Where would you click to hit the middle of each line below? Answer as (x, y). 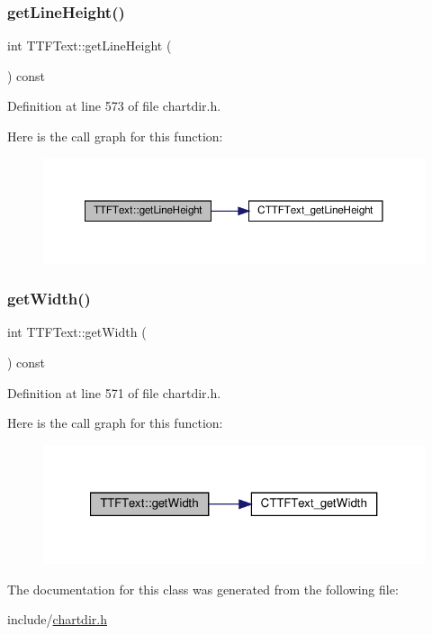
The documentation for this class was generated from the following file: (203, 589)
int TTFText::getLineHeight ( (90, 45)
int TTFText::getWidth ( (77, 332)
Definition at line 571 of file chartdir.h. (114, 392)
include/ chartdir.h (57, 619)
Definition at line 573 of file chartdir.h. (114, 106)
